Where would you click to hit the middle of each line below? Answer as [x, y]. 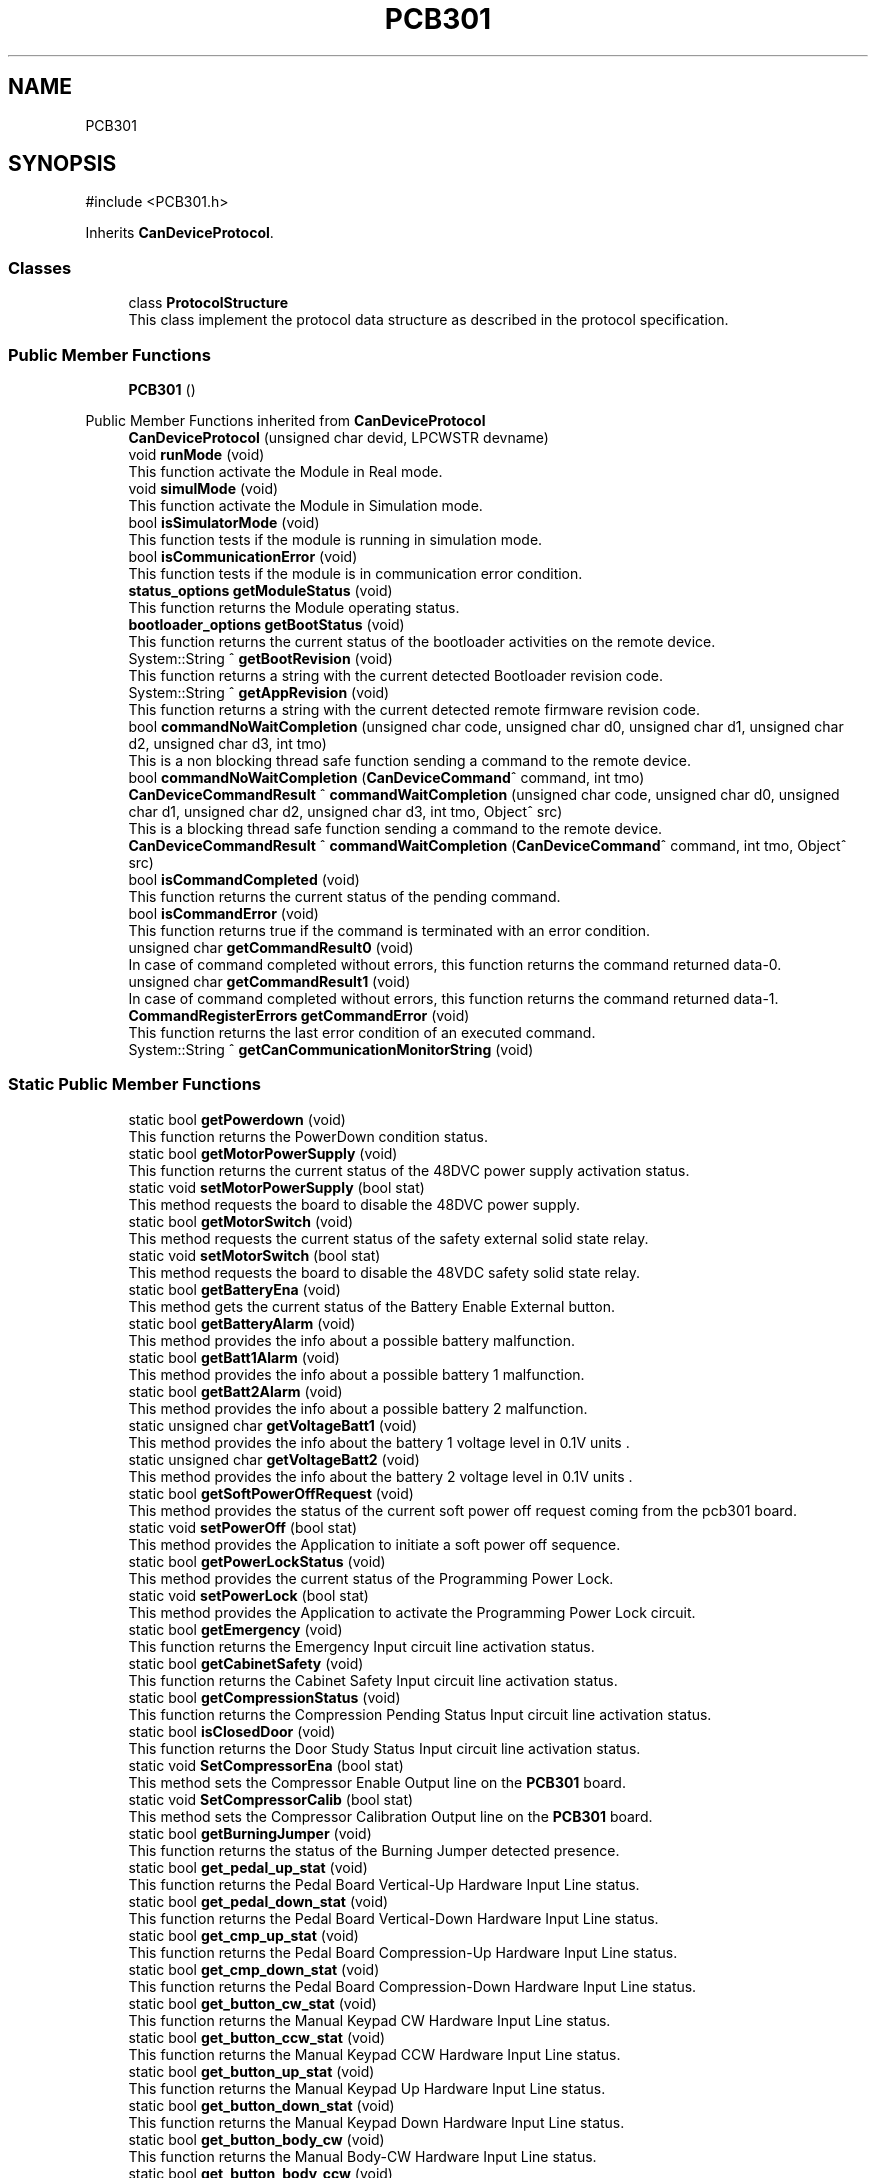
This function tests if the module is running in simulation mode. [335, 539]
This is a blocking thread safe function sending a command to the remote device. [395, 828]
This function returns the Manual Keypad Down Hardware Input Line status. [376, 2122]
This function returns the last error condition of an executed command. [362, 1032]
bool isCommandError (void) [223, 913]
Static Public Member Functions [135, 1084]
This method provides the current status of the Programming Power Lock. [371, 1578]
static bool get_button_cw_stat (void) [252, 2003]
